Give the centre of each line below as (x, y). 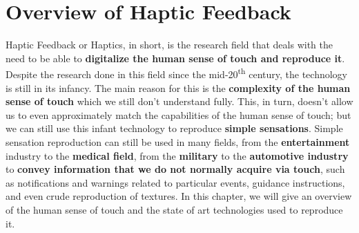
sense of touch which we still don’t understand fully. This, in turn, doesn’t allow (179, 101)
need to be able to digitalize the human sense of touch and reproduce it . (175, 58)
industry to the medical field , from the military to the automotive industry (177, 155)
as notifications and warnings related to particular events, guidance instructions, (175, 182)
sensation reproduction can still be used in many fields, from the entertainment (178, 141)
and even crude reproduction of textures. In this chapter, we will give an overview (179, 196)
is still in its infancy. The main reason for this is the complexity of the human (178, 87)
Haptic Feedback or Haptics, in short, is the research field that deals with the (169, 45)
